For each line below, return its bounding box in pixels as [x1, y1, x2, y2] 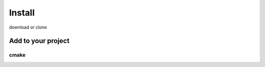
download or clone [9, 24, 47, 30]
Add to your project [9, 37, 70, 45]
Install [9, 7, 35, 18]
